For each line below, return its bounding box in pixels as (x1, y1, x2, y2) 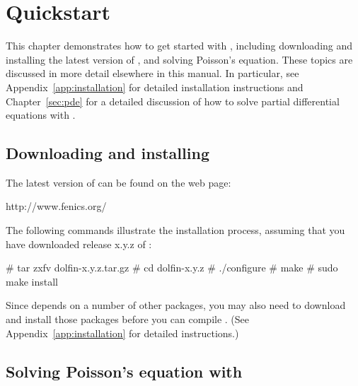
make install (6, 274, 58, 288)
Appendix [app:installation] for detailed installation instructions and (6, 79, 304, 94)
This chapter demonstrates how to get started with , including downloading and (6, 38, 353, 53)
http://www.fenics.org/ (6, 199, 107, 214)
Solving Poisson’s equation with (6, 360, 243, 382)
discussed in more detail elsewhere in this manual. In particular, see (6, 66, 299, 81)
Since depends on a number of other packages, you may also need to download (6, 298, 346, 312)
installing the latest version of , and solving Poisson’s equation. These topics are (6, 52, 353, 66)
